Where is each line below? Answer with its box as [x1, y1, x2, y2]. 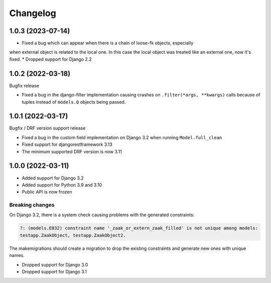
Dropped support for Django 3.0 [22, 261, 88, 267]
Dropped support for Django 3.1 [22, 268, 87, 274]
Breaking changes [9, 202, 55, 209]
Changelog [9, 8, 56, 19]
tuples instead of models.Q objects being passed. [22, 99, 126, 105]
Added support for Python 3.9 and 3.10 [22, 181, 102, 188]
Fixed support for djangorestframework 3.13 [22, 141, 112, 148]
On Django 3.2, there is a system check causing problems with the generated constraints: [9, 212, 195, 218]
